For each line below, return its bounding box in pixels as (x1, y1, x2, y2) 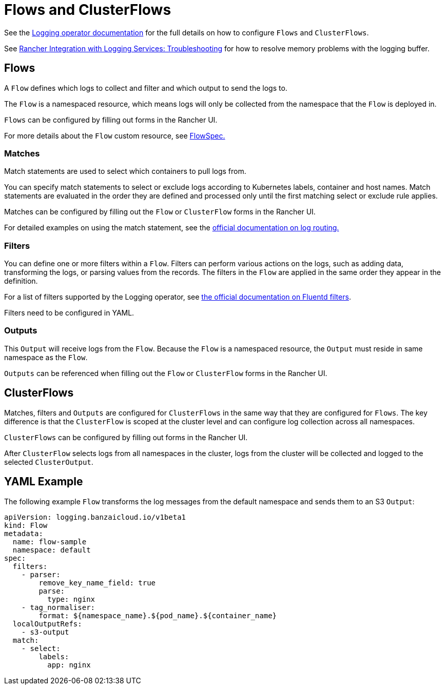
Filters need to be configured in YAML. (4, 308, 134, 318)
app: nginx (47, 660, 91, 669)
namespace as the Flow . (4, 352, 88, 362)
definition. (4, 277, 38, 286)
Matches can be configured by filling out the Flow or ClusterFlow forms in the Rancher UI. (4, 207, 316, 216)
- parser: (21, 570, 61, 579)
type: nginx (47, 595, 95, 603)
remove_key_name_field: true (38, 578, 156, 587)
